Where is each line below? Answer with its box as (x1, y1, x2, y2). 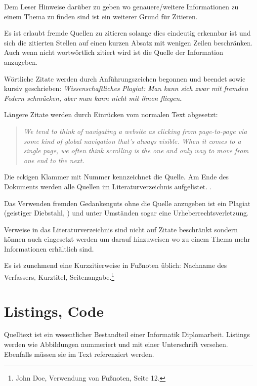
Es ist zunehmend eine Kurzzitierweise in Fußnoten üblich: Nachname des (4, 260, 227, 270)
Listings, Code (4, 300, 104, 321)
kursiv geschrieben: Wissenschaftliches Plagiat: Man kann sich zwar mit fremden (4, 83, 248, 93)
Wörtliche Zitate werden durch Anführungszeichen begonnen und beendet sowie (4, 73, 246, 84)
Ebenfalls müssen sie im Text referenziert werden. (4, 348, 154, 359)
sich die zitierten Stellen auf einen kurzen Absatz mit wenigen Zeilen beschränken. (4, 37, 253, 47)
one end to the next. (23, 155, 85, 165)
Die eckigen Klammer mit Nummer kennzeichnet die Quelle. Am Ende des (4, 172, 229, 182)
